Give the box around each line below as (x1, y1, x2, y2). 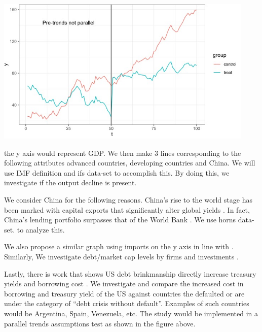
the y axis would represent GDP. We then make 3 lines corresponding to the (4, 147, 241, 158)
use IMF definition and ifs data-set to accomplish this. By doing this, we (4, 167, 230, 178)
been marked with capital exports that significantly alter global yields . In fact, (4, 204, 250, 215)
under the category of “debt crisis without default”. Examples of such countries (4, 298, 249, 309)
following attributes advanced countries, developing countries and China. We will (4, 157, 255, 168)
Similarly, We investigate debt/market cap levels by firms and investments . (4, 251, 239, 262)
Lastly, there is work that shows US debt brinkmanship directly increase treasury (4, 268, 256, 279)
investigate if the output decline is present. (4, 177, 137, 188)
